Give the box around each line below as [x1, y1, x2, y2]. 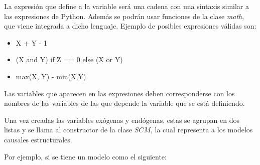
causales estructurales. [4, 134, 72, 144]
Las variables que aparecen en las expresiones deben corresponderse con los [4, 88, 235, 98]
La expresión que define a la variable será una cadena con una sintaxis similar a [4, 1, 249, 11]
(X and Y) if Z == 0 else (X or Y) [16, 54, 123, 65]
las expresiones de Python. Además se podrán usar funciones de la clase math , [4, 11, 244, 21]
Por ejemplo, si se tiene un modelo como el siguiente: [4, 151, 167, 161]
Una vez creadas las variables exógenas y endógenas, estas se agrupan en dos [4, 114, 239, 125]
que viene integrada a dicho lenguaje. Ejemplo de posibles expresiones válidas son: [4, 21, 256, 31]
